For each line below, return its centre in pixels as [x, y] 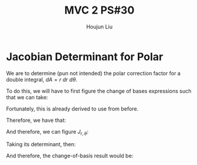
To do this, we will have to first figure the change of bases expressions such [99, 91]
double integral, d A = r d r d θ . [42, 79]
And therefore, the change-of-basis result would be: [70, 156]
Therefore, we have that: [36, 120]
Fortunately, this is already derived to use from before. [72, 109]
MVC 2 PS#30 [99, 10]
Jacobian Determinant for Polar [85, 56]
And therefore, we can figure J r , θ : [47, 132]
